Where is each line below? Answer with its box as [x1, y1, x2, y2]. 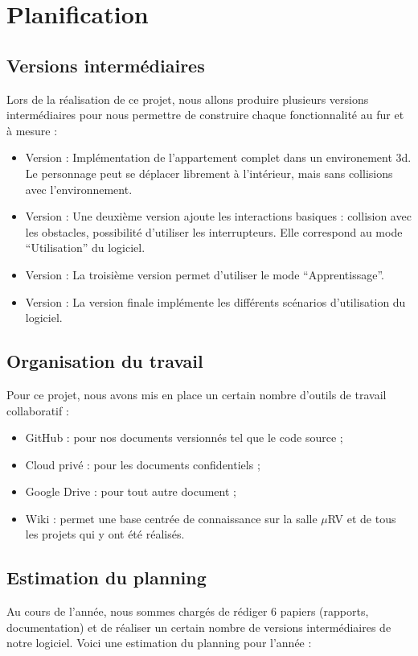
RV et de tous [327, 510, 396, 526]
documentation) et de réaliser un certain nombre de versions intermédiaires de [6, 618, 391, 635]
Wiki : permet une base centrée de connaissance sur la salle [25, 510, 318, 526]
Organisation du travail [6, 349, 203, 373]
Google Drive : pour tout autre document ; [25, 483, 236, 500]
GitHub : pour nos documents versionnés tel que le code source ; [25, 429, 343, 446]
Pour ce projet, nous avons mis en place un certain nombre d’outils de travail [6, 386, 387, 402]
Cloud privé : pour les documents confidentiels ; [25, 456, 260, 472]
